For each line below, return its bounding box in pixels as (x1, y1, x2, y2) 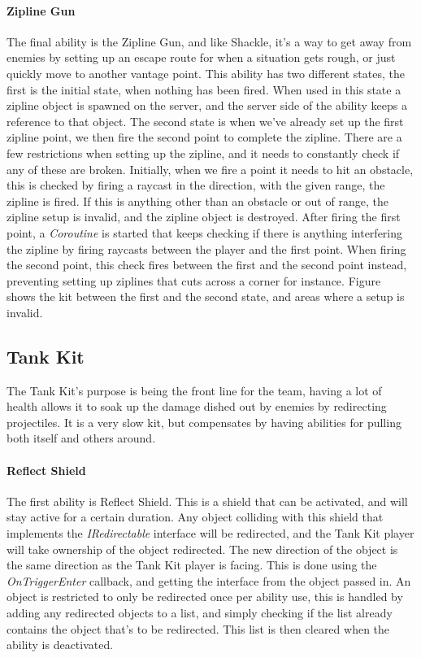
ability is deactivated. (7, 636, 114, 653)
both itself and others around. (7, 429, 156, 447)
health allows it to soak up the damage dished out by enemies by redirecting (7, 398, 387, 415)
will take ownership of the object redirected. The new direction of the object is (7, 540, 398, 557)
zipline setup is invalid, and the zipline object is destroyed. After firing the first (7, 208, 401, 225)
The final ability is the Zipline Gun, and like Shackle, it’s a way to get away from (7, 33, 412, 50)
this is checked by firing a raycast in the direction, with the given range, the (7, 176, 385, 194)
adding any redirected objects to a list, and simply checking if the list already (7, 604, 393, 621)
